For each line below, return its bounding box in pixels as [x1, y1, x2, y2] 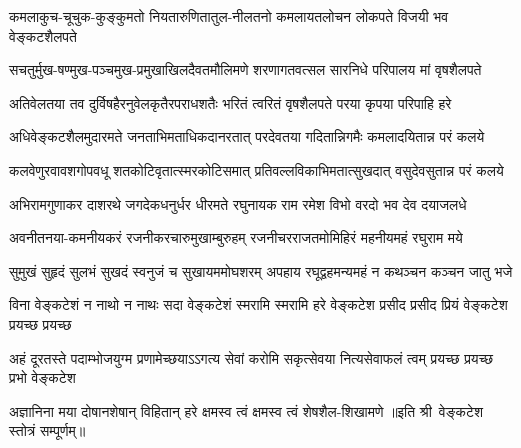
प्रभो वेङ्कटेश [9, 367, 76, 388]
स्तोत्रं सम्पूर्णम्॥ [9, 420, 86, 441]
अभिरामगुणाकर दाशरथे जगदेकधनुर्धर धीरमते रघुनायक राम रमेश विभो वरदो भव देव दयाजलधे [9, 193, 467, 214]
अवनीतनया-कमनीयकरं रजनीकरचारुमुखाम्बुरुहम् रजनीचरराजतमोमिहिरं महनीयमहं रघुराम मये [9, 227, 463, 248]
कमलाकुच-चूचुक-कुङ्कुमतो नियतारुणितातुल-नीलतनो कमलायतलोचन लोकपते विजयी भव [9, 6, 449, 26]
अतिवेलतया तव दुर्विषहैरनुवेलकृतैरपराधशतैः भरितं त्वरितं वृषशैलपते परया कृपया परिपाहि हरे [9, 92, 452, 113]
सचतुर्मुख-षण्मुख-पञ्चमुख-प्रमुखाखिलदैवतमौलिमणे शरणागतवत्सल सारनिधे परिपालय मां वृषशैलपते [9, 59, 482, 80]
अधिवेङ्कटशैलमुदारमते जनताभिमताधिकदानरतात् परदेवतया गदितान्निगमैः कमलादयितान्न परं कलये [9, 126, 485, 147]
